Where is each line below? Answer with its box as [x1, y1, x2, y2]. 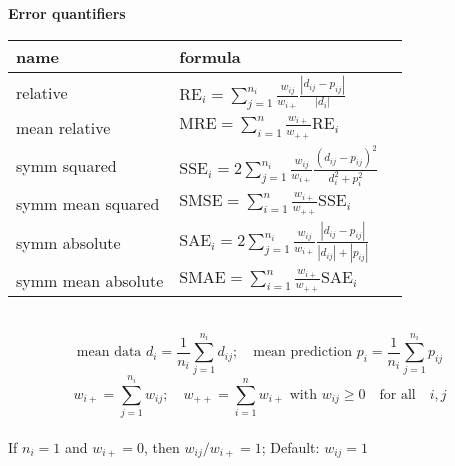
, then [144, 436, 180, 457]
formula [179, 44, 241, 68]
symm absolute [16, 230, 121, 254]
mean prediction [253, 345, 353, 360]
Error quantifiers [8, 3, 126, 23]
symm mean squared [16, 192, 160, 216]
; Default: [261, 436, 320, 457]
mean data [76, 345, 142, 360]
